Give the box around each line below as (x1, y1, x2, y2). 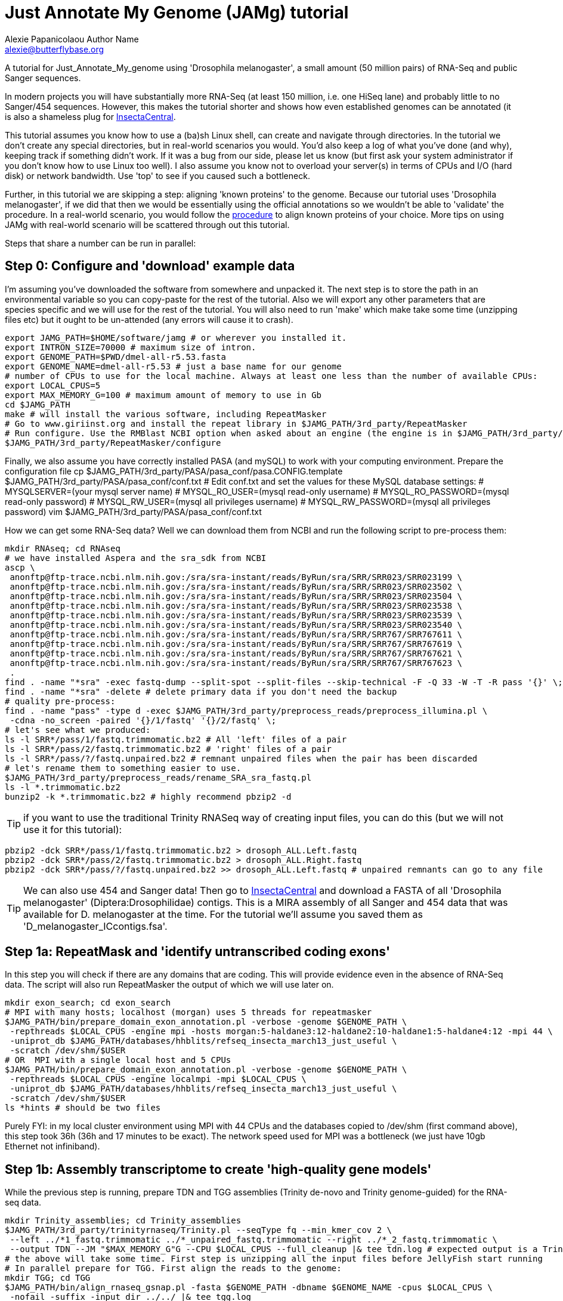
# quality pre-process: (5, 696, 116, 706)
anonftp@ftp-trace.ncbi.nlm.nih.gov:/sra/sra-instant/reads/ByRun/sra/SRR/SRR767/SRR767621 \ (10, 648, 463, 658)
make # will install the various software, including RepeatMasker (5, 409, 327, 419)
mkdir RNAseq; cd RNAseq (5, 543, 120, 553)
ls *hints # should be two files (5, 1103, 161, 1113)
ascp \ (5, 562, 35, 572)
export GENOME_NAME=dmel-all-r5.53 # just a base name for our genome (5, 361, 342, 371)
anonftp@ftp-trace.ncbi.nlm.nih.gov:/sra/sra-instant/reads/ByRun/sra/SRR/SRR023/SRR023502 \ (10, 581, 463, 591)
